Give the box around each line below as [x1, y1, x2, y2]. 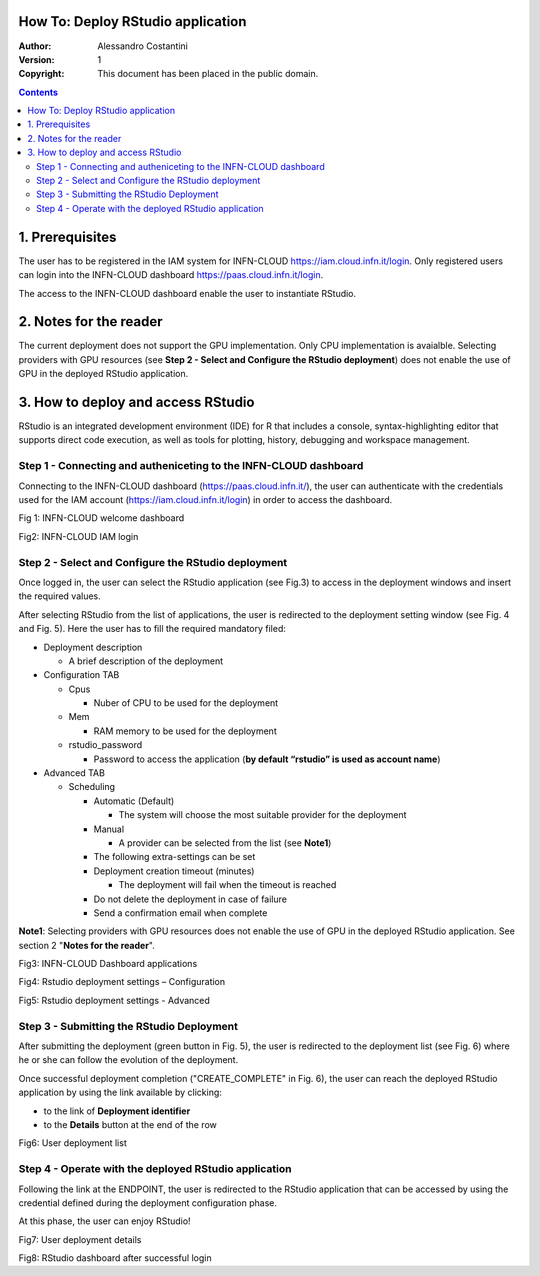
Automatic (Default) [93, 795, 175, 807]
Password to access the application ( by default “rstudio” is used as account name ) [93, 753, 441, 765]
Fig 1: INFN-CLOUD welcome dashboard [18, 512, 185, 524]
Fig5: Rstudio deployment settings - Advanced [18, 994, 210, 1006]
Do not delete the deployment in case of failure [93, 893, 287, 905]
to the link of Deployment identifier [43, 1105, 191, 1117]
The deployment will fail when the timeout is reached [118, 879, 337, 891]
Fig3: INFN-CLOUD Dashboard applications [18, 958, 198, 970]
